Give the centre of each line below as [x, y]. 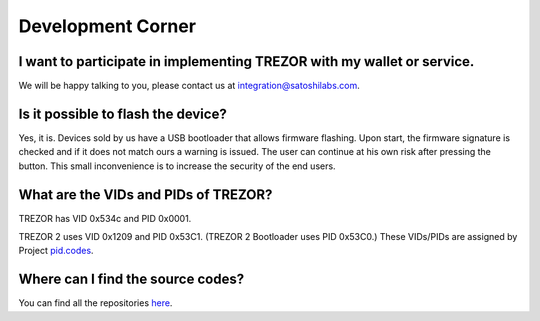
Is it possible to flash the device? [122, 113]
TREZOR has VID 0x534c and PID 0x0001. [105, 218]
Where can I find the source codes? [131, 279]
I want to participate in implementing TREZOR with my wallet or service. [246, 61]
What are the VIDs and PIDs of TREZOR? [145, 194]
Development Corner [107, 26]
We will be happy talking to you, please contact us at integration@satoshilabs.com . [189, 86]
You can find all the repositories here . [95, 303]
